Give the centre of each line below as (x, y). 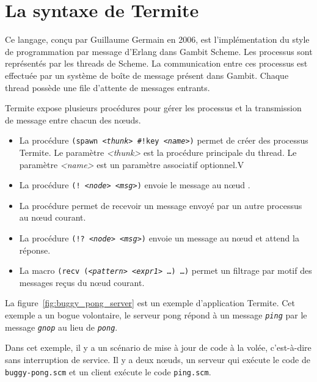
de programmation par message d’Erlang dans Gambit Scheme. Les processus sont (159, 51)
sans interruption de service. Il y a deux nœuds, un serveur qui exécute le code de (158, 359)
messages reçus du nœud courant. (82, 282)
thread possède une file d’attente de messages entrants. (107, 87)
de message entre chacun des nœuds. (73, 119)
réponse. (35, 250)
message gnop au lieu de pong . (61, 327)
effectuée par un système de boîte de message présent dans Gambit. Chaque (147, 75)
